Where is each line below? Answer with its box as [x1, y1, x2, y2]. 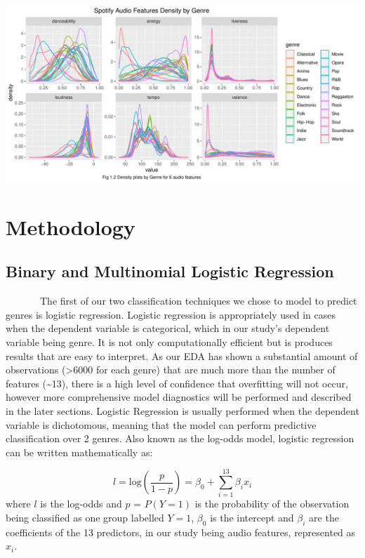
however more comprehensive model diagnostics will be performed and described [6, 390, 352, 404]
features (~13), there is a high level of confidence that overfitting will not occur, [6, 376, 348, 390]
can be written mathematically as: [6, 444, 153, 459]
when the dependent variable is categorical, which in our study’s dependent [6, 321, 330, 336]
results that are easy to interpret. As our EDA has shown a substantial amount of [6, 348, 358, 363]
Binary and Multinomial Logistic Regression [6, 260, 334, 282]
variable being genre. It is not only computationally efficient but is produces [6, 334, 333, 349]
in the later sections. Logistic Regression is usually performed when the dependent [6, 403, 359, 418]
